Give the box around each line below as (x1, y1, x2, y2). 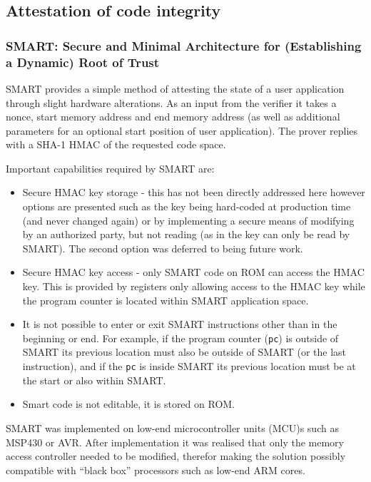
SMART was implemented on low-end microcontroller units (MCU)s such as (6, 420, 339, 435)
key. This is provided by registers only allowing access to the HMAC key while (22, 279, 365, 294)
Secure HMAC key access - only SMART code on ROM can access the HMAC (22, 265, 365, 280)
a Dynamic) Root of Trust (6, 53, 160, 71)
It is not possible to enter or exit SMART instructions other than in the (22, 317, 337, 332)
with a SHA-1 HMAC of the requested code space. (6, 137, 226, 152)
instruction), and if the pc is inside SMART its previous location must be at (22, 359, 356, 374)
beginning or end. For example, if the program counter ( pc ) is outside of (22, 330, 339, 345)
